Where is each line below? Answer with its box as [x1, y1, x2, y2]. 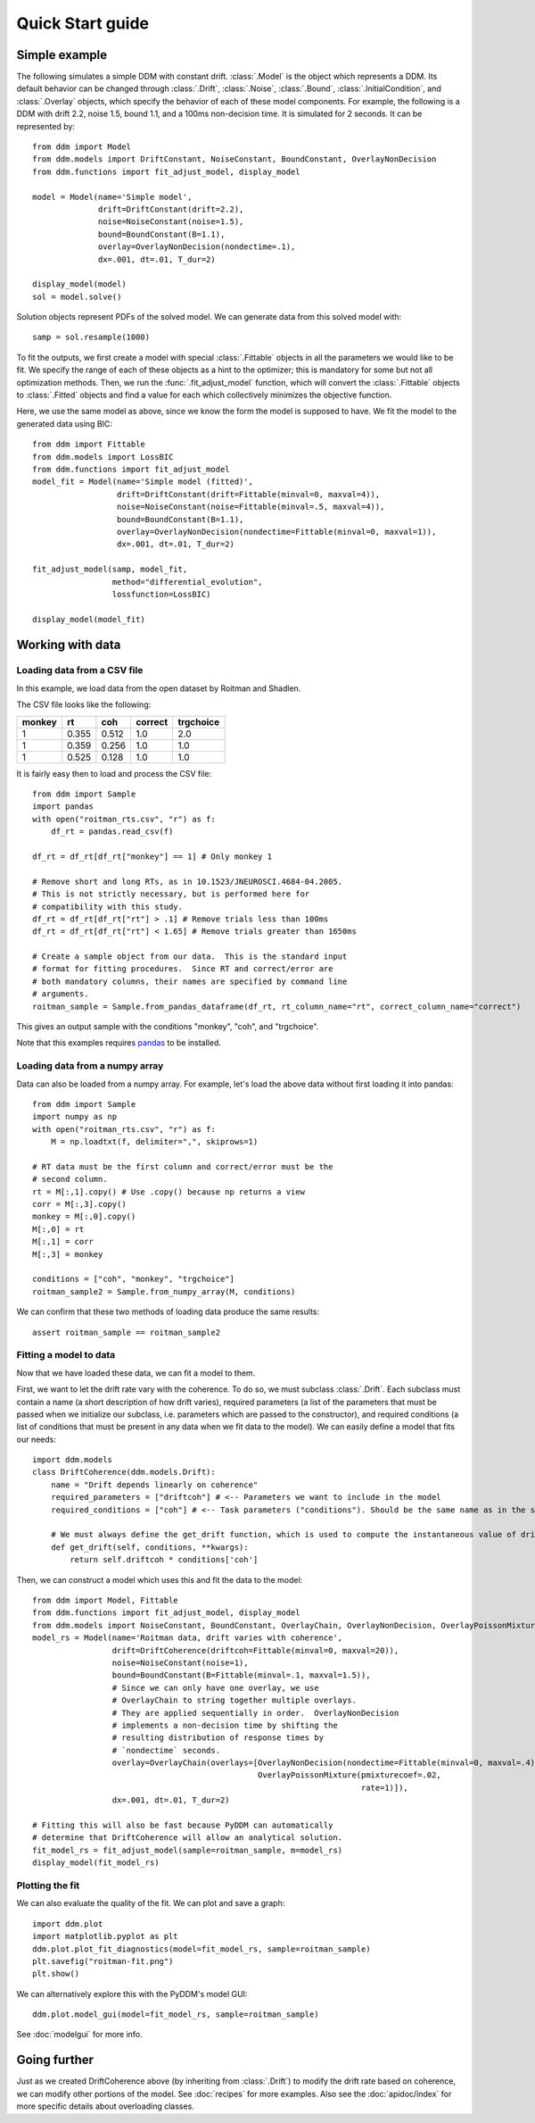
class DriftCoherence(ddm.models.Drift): [32, 1467, 216, 1478]
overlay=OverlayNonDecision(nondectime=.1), [98, 242, 296, 252]
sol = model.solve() [32, 291, 122, 302]
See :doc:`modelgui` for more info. [16, 2029, 143, 2040]
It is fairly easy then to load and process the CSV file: [16, 768, 212, 778]
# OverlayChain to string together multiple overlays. [111, 1695, 357, 1705]
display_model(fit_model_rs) [32, 1858, 160, 1868]
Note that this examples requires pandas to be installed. [16, 1037, 222, 1048]
